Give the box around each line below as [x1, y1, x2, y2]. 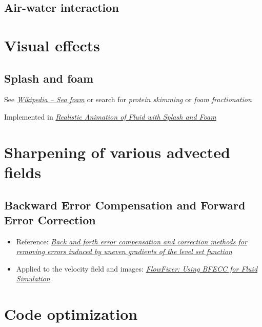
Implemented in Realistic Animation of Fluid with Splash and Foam [4, 111, 216, 122]
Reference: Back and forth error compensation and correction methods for [16, 236, 247, 246]
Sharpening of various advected [4, 141, 230, 162]
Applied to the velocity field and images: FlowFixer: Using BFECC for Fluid [16, 263, 258, 274]
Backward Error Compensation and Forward [4, 197, 246, 213]
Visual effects [4, 34, 100, 55]
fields [4, 161, 42, 182]
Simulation [16, 273, 50, 284]
